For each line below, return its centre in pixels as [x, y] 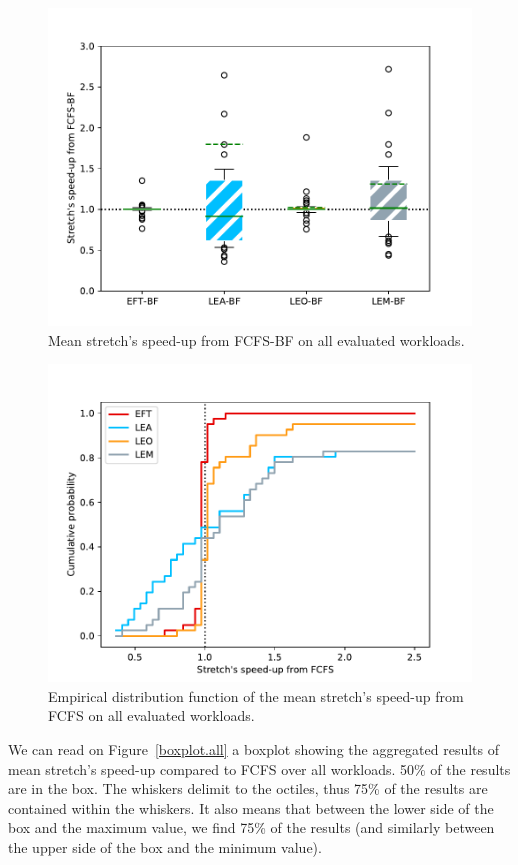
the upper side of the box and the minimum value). [165, 846]
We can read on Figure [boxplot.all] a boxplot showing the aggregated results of [254, 748]
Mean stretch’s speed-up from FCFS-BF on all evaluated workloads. [256, 339]
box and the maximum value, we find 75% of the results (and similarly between [251, 827]
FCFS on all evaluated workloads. [151, 715]
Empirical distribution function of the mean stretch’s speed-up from [256, 695]
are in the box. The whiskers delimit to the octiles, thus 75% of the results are [248, 788]
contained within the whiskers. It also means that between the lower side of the [251, 807]
